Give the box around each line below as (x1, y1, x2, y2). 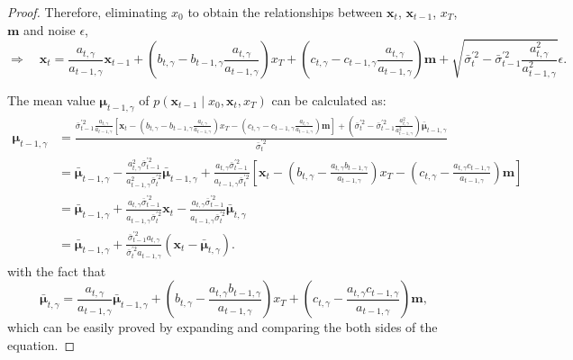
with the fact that (7, 261, 106, 280)
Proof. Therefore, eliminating (7, 3, 168, 21)
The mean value (7, 91, 95, 110)
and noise (23, 20, 76, 39)
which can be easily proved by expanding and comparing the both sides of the (7, 318, 438, 337)
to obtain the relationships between (187, 3, 383, 21)
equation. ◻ (7, 335, 76, 354)
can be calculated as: (271, 91, 387, 110)
